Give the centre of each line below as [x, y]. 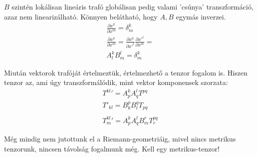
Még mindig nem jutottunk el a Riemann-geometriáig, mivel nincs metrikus [120, 139]
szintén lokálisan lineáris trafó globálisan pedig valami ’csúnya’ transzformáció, [133, 6]
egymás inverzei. [201, 16]
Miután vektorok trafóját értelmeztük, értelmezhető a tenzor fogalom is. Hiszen [126, 72]
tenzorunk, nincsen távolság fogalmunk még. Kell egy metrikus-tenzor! [112, 148]
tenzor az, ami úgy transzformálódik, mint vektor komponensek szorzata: [116, 82]
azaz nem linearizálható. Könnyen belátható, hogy [81, 16]
